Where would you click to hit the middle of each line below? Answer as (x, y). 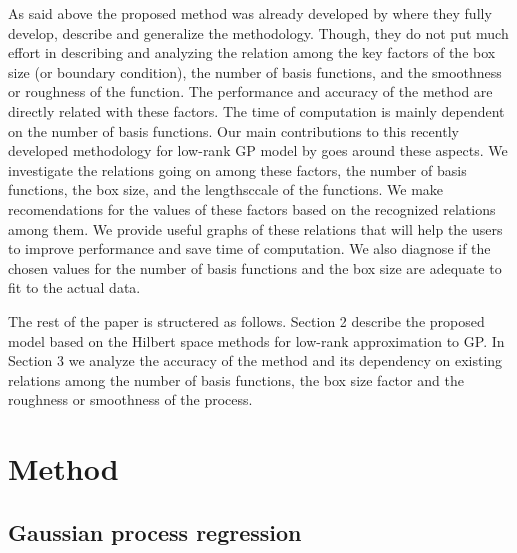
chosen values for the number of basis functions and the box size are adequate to (255, 267)
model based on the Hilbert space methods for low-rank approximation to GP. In (256, 340)
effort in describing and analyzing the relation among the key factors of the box (252, 52)
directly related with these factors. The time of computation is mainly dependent (256, 110)
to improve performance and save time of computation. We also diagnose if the (249, 248)
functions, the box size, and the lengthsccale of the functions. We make (226, 189)
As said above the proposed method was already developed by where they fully (250, 13)
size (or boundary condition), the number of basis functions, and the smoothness (255, 71)
